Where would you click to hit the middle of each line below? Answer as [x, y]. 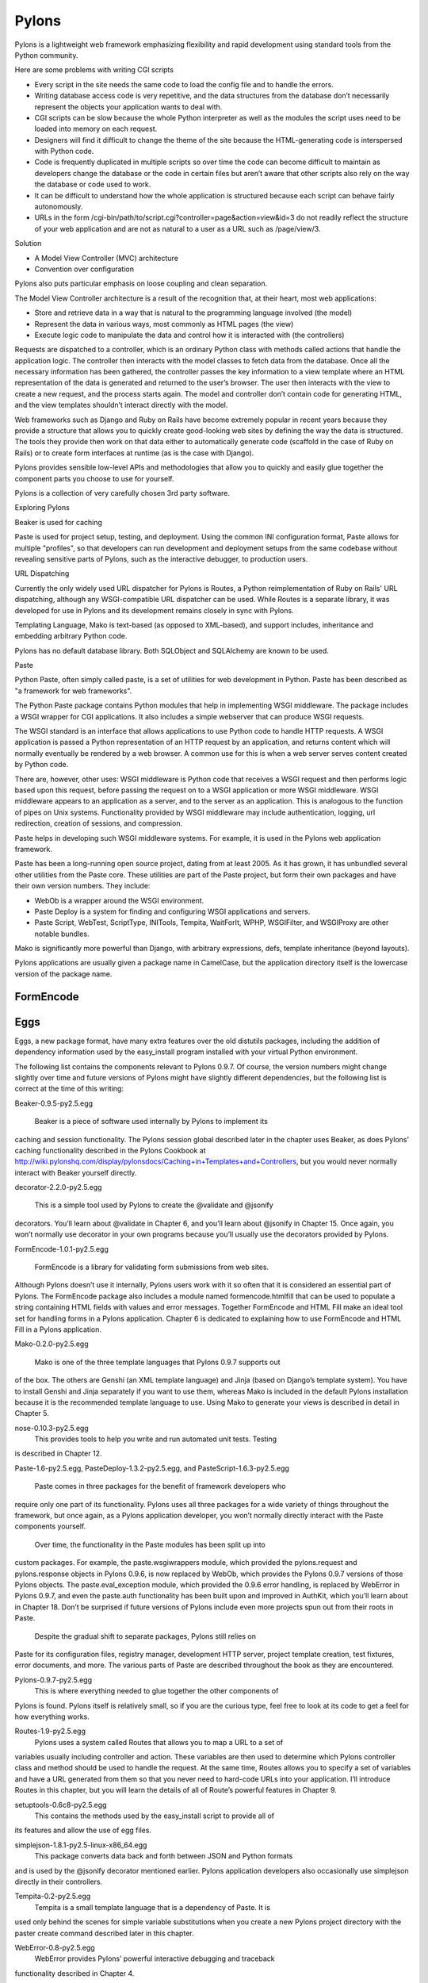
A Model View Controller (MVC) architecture [106, 258]
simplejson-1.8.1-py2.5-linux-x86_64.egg [81, 1845]
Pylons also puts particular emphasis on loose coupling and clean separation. [141, 284]
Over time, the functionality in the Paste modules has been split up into [150, 1544]
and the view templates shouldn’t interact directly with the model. [121, 405]
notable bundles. [62, 934]
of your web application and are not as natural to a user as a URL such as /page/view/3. [178, 228]
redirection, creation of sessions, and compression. [98, 823]
